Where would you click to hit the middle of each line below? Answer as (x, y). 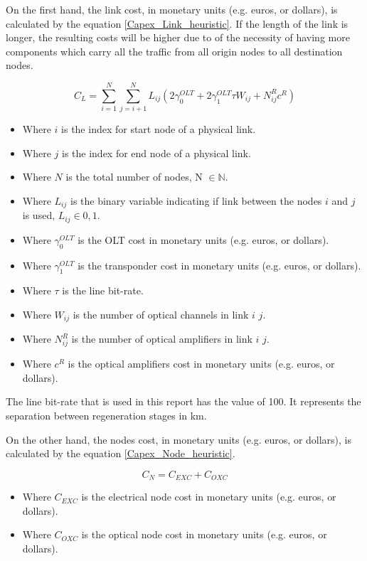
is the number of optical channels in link (161, 314)
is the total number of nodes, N (134, 177)
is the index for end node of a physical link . (156, 153)
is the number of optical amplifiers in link (162, 339)
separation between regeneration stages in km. (106, 415)
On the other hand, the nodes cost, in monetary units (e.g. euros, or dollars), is (179, 439)
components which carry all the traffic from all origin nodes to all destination (174, 51)
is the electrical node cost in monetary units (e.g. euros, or (209, 497)
